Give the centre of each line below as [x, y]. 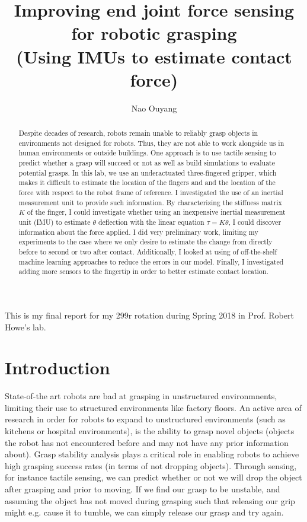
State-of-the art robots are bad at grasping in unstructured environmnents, [141, 396]
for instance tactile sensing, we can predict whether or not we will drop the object [153, 477]
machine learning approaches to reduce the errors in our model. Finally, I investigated [151, 261]
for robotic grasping [154, 33]
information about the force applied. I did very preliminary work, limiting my [138, 232]
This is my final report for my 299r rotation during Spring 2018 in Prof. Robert [149, 315]
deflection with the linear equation [151, 222]
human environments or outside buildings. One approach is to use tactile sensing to [147, 153]
